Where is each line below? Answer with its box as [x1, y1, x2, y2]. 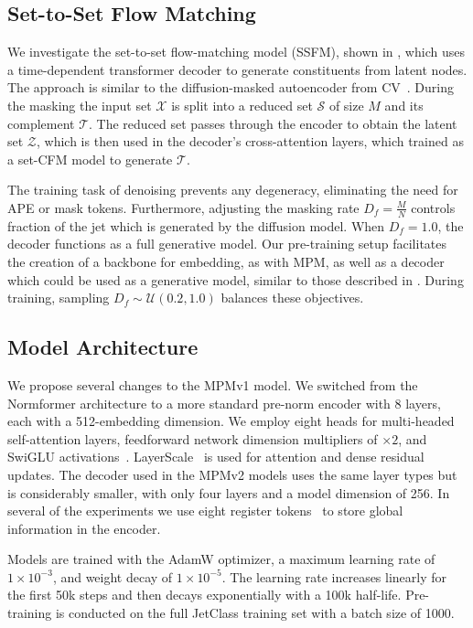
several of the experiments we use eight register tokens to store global [7, 501, 403, 520]
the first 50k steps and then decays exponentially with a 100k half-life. [7, 585, 402, 604]
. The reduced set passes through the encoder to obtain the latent [89, 113, 457, 133]
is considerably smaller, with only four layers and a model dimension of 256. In [7, 483, 450, 502]
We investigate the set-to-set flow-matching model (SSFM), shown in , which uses [7, 42, 465, 61]
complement [7, 113, 75, 133]
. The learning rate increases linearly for [221, 567, 447, 586]
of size [328, 95, 364, 114]
